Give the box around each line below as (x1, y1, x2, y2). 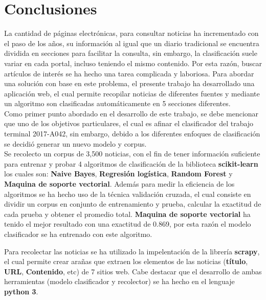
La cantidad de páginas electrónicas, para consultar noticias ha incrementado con (4, 28, 259, 38)
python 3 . (4, 286, 38, 296)
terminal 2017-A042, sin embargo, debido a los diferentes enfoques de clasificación (4, 128, 260, 139)
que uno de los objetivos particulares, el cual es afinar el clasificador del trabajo (4, 118, 254, 129)
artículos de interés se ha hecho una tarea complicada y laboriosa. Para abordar (4, 68, 254, 78)
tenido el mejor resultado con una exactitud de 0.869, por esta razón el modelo (4, 218, 251, 229)
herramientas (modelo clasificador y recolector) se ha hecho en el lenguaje (4, 276, 235, 287)
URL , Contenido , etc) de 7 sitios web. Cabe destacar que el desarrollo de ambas (4, 266, 262, 276)
